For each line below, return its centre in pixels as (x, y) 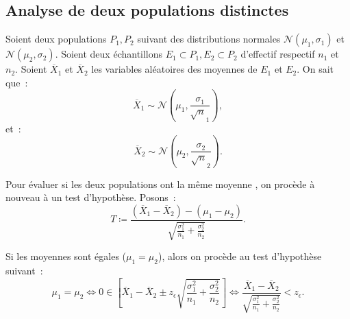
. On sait (315, 69)
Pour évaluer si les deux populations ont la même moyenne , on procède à (160, 184)
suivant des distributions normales (209, 39)
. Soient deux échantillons (109, 54)
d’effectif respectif (278, 54)
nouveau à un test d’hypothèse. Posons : (91, 197)
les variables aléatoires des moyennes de (174, 69)
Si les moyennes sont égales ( (66, 256)
